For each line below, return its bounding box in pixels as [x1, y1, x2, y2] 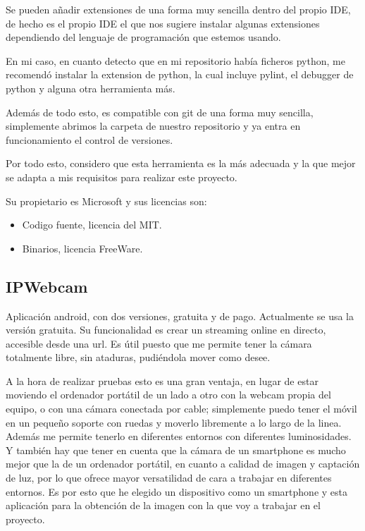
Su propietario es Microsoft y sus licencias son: [6, 193, 207, 208]
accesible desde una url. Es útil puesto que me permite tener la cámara [6, 336, 312, 350]
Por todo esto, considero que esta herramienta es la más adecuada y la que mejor [6, 156, 356, 171]
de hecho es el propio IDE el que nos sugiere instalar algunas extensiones [6, 16, 320, 30]
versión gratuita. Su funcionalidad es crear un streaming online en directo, [6, 322, 326, 337]
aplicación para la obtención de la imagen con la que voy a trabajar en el [6, 498, 321, 513]
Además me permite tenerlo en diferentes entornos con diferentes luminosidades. [6, 429, 352, 444]
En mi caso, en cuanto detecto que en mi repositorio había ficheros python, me [6, 53, 345, 68]
